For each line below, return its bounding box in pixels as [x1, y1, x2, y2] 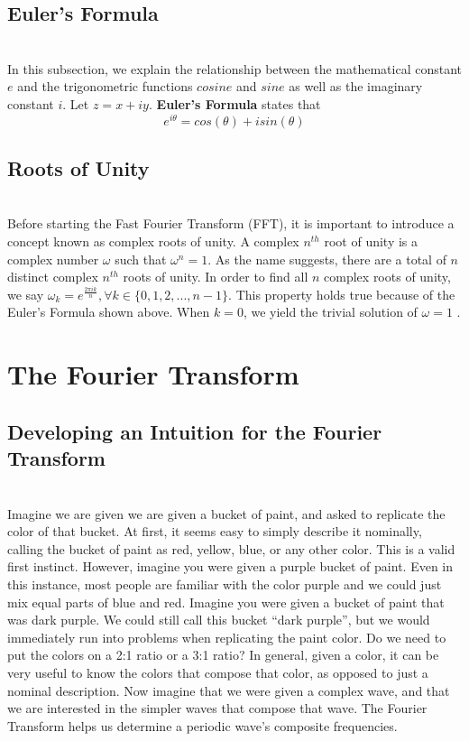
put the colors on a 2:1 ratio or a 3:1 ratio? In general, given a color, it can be [7, 645, 439, 664]
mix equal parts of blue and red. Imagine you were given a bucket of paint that [7, 592, 445, 611]
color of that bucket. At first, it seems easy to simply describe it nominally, [7, 522, 422, 541]
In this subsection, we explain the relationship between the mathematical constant [7, 59, 463, 78]
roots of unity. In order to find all [123, 267, 308, 286]
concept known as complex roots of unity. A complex [7, 232, 299, 251]
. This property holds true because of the [228, 284, 455, 303]
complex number [7, 249, 99, 268]
